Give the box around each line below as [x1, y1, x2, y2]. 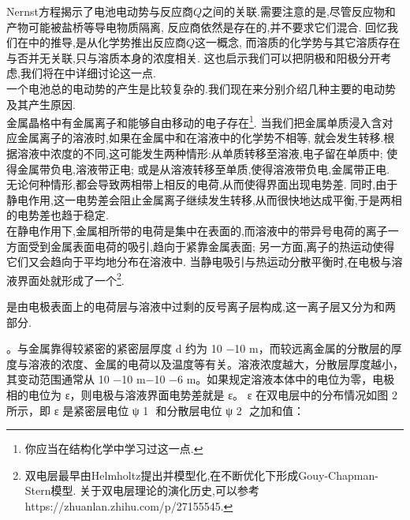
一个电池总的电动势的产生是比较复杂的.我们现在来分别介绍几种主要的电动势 [6, 80, 396, 96]
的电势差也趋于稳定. [6, 207, 109, 223]
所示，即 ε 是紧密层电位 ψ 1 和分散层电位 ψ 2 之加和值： [6, 402, 305, 418]
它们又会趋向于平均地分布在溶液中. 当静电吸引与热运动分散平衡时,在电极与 [6, 253, 392, 270]
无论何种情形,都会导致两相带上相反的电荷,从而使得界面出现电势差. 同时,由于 [6, 176, 398, 193]
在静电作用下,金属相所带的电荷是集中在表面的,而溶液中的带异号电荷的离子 [6, 222, 388, 238]
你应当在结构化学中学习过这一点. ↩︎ [24, 440, 203, 457]
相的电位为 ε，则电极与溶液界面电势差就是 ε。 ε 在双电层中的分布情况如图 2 [6, 386, 397, 402]
